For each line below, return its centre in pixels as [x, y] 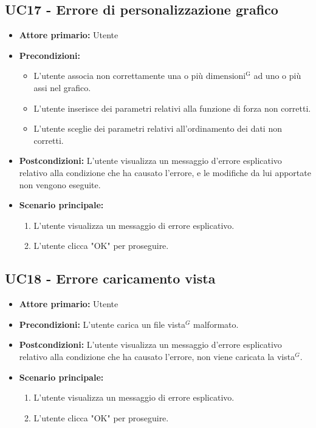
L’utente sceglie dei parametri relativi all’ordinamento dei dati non [158, 128]
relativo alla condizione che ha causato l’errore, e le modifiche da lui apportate [165, 172]
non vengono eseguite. [60, 184]
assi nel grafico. [62, 87]
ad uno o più [277, 76]
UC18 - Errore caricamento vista [110, 278]
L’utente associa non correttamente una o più [118, 76]
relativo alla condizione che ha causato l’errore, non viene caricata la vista [157, 356]
